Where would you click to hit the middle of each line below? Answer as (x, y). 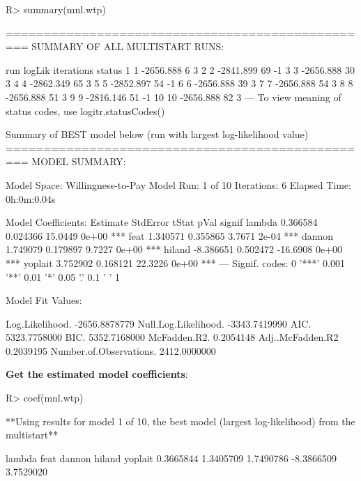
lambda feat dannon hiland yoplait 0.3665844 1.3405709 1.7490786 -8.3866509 (171, 458)
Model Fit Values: (44, 300)
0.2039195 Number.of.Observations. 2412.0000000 (111, 350)
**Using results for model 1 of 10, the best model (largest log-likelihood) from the (180, 421)
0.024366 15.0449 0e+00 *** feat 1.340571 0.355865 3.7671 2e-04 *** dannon (170, 235)
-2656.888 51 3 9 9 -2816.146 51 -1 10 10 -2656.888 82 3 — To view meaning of (174, 97)
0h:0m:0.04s (31, 198)
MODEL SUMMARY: (79, 161)
